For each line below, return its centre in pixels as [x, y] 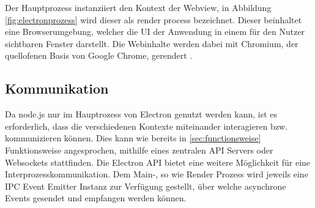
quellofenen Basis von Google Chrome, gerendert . [99, 55]
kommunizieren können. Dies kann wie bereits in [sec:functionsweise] [133, 138]
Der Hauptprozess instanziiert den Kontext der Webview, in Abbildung [138, 7]
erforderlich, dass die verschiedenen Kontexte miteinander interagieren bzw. [146, 126]
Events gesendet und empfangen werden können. [96, 198]
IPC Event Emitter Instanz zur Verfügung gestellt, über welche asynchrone [146, 186]
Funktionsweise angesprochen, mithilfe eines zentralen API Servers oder [139, 150]
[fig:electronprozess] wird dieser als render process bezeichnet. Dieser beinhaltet [154, 19]
